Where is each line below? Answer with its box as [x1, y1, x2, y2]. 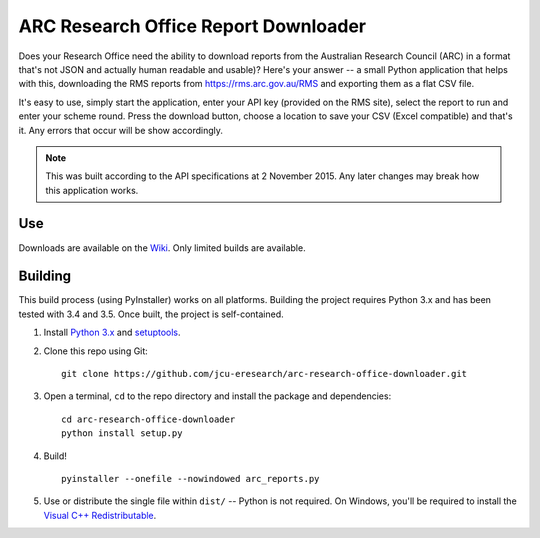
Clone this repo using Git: [43, 345, 149, 357]
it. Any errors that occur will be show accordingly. [18, 124, 224, 136]
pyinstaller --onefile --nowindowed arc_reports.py [61, 473, 320, 484]
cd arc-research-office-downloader [61, 413, 236, 425]
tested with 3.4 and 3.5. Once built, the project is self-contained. [18, 308, 284, 320]
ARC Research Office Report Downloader [18, 15, 367, 37]
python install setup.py [61, 428, 183, 439]
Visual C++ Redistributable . [43, 509, 157, 521]
